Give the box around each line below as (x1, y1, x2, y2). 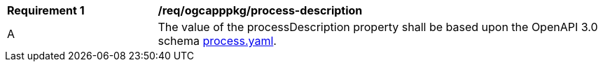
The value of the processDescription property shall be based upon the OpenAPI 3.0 (158, 20, 598, 34)
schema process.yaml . (158, 34, 277, 48)
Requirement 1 (7, 3, 85, 17)
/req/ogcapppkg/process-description (158, 3, 363, 17)
